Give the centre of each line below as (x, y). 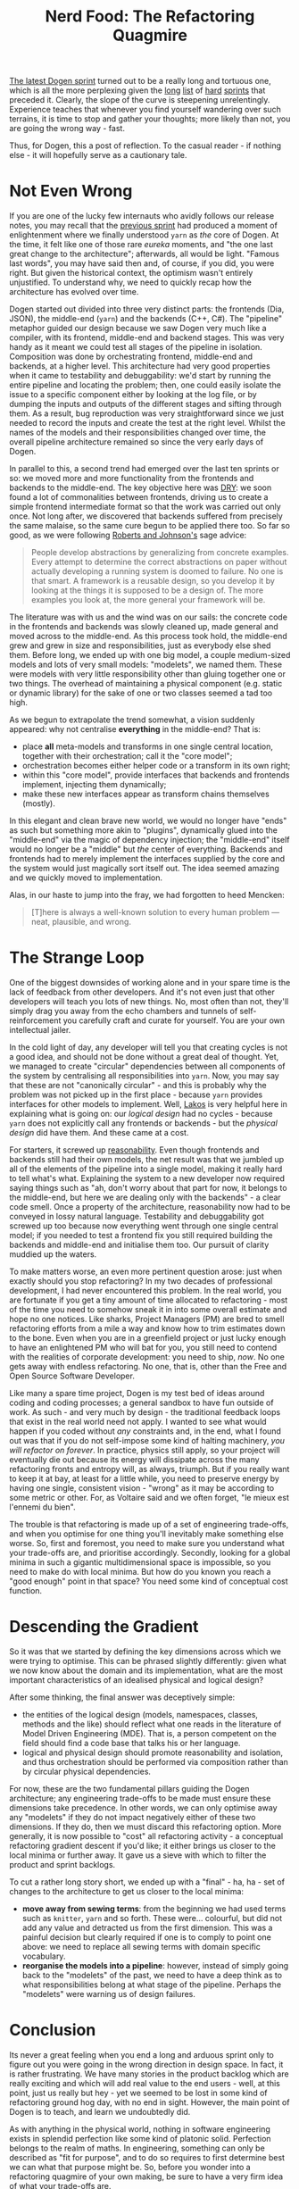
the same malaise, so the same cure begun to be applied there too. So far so (149, 526)
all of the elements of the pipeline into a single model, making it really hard (146, 1169)
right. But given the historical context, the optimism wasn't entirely (131, 273)
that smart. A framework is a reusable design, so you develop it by (153, 581)
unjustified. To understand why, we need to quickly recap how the (131, 282)
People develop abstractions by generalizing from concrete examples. (160, 553)
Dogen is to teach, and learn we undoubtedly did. (100, 2111)
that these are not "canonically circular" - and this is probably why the (138, 1086)
